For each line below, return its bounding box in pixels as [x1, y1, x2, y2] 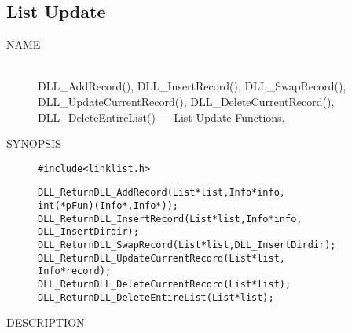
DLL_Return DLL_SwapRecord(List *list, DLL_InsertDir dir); [38, 240, 336, 251]
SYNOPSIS [6, 135, 61, 152]
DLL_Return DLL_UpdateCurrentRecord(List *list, [38, 252, 285, 264]
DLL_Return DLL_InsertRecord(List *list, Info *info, [38, 213, 302, 225]
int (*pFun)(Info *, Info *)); [38, 200, 178, 212]
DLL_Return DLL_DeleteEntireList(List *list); [38, 291, 274, 303]
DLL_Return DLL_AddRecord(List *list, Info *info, [38, 187, 285, 199]
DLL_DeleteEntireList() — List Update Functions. [38, 108, 285, 125]
